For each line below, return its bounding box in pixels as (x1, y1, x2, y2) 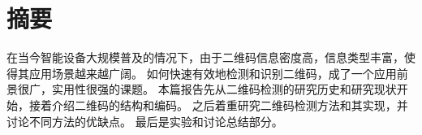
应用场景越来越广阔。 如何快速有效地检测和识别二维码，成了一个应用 (28, 64, 397, 81)
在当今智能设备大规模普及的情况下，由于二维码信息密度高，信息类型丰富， (6, 49, 404, 66)
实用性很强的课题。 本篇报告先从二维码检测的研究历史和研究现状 (51, 81, 397, 98)
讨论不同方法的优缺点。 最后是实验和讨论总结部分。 (6, 112, 283, 129)
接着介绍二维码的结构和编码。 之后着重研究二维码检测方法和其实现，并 (28, 96, 408, 113)
